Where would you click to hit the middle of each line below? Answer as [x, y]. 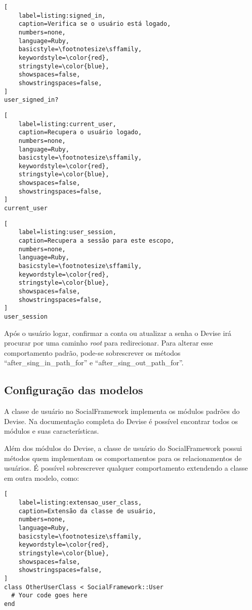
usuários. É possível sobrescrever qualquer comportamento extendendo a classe [126, 468]
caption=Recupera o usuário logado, [80, 132]
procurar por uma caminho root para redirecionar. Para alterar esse [109, 343]
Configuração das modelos [74, 390]
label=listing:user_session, [67, 232]
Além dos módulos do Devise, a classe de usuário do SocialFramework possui [123, 448]
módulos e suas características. [52, 431]
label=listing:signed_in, [62, 15]
